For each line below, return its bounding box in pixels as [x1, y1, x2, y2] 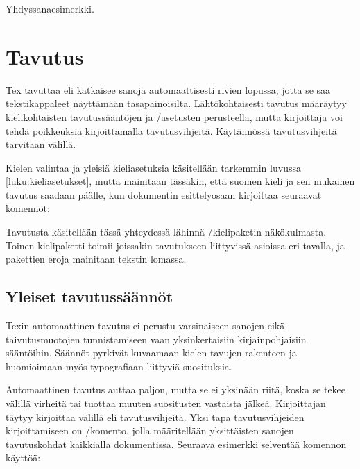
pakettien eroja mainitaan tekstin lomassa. [6, 252, 187, 266]
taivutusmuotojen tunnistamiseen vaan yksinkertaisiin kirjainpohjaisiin [6, 331, 307, 346]
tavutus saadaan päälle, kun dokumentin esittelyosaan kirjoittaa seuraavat [6, 187, 322, 201]
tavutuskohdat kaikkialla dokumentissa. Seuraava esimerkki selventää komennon [6, 436, 347, 451]
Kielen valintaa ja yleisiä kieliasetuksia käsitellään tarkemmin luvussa [6, 160, 301, 174]
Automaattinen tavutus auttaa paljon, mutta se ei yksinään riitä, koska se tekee [6, 382, 346, 397]
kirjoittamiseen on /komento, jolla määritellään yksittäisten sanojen [6, 423, 294, 438]
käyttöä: [6, 450, 41, 465]
